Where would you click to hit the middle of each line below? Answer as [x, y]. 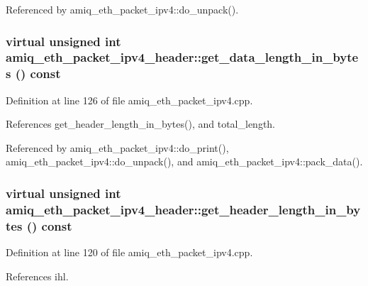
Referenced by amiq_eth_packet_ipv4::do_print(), [117, 147]
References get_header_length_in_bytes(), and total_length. [141, 124]
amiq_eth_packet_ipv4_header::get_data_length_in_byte [182, 57]
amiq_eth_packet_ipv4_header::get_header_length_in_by [183, 209]
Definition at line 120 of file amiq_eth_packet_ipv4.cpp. [129, 252]
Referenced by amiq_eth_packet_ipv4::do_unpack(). [122, 9]
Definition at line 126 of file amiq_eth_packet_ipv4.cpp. [129, 100]
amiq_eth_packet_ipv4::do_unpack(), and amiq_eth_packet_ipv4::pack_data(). [184, 161]
